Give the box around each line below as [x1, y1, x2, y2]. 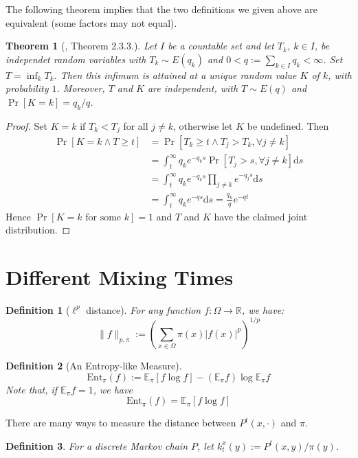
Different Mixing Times [5, 262, 234, 290]
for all [123, 118, 148, 133]
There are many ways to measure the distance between [5, 415, 236, 430]
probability [5, 81, 49, 95]
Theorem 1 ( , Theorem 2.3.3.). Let [5, 38, 157, 53]
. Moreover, [56, 81, 105, 95]
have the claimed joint [214, 209, 308, 223]
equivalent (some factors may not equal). [5, 15, 177, 30]
